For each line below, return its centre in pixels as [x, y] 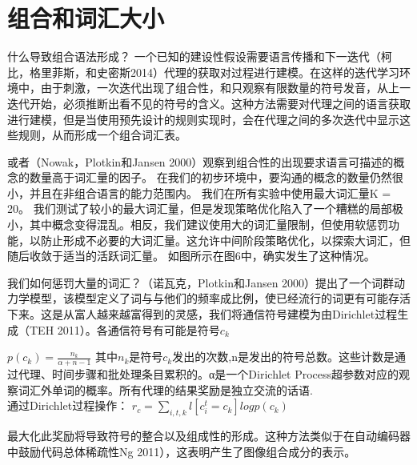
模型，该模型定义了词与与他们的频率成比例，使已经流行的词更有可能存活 [220, 298]
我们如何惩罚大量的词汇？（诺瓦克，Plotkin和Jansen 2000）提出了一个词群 [201, 282]
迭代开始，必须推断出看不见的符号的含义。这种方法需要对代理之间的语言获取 [209, 103]
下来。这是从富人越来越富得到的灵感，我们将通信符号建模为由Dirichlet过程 [202, 314]
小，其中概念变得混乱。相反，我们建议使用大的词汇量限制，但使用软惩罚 [198, 224]
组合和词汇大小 [86, 18]
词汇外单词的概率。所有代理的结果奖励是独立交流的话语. [165, 389]
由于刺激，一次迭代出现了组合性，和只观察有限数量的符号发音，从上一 [225, 88]
